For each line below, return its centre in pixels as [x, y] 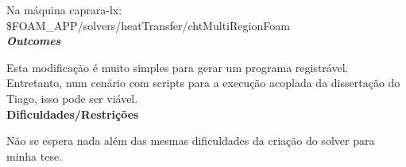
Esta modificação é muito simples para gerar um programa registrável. [178, 67]
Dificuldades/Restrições [73, 114]
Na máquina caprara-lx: [64, 9]
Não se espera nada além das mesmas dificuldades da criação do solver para [191, 140]
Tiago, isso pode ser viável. [72, 98]
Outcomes [34, 41]
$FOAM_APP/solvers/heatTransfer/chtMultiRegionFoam [148, 25]
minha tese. [35, 156]
